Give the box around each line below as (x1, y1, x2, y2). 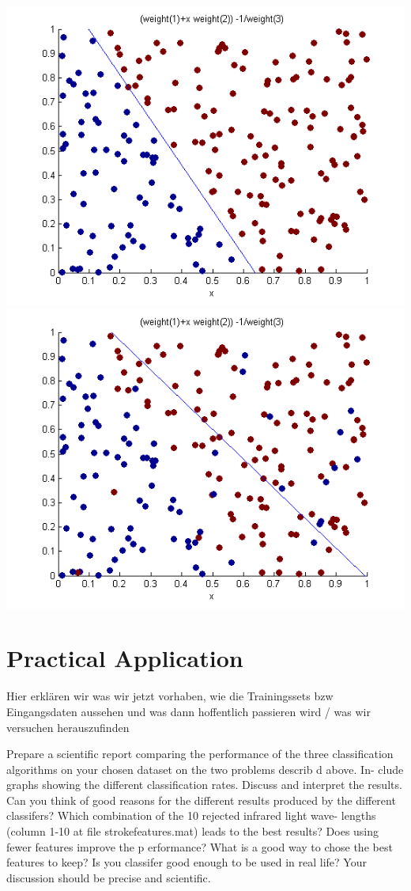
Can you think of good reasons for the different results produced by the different (6, 791, 396, 808)
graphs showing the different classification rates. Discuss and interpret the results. (6, 776, 402, 793)
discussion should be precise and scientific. (6, 869, 211, 885)
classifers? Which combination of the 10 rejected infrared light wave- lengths (6, 807, 376, 824)
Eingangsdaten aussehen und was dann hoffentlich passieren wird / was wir (6, 703, 371, 719)
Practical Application (6, 642, 243, 674)
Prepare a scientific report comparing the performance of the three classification (6, 745, 394, 762)
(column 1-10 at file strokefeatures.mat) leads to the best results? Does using (6, 823, 379, 840)
